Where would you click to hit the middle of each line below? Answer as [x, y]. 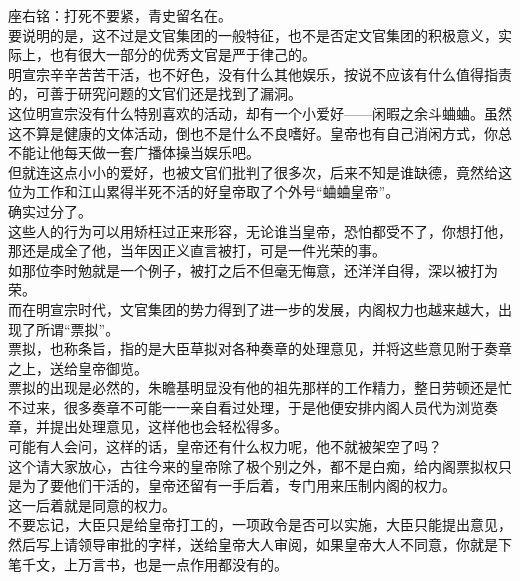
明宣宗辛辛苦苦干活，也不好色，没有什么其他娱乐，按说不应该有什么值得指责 [260, 73]
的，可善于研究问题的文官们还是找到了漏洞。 [155, 93]
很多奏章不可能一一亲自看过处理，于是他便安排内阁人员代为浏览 [273, 406]
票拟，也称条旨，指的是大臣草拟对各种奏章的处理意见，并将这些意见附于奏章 [260, 348]
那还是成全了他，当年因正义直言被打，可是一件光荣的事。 [197, 250]
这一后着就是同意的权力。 [92, 504]
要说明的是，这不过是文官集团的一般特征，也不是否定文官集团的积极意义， [253, 34]
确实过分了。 [50, 210]
